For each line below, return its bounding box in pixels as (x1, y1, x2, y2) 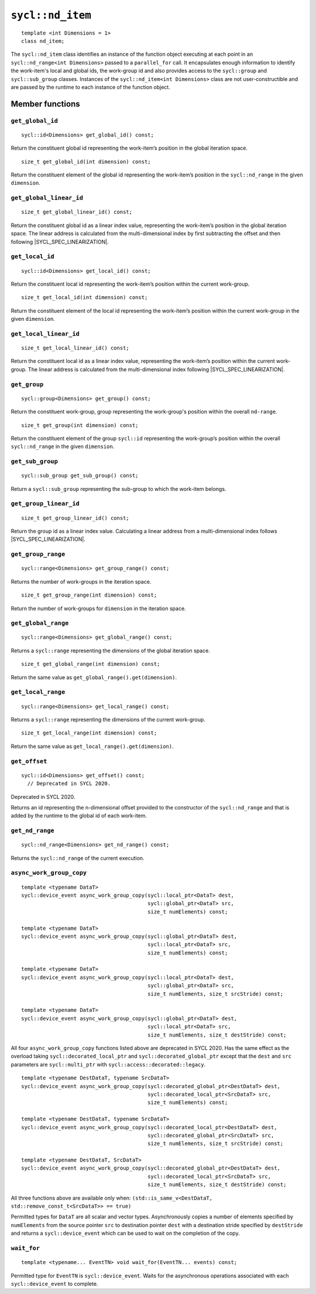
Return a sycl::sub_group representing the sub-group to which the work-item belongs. (11, 485, 226, 492)
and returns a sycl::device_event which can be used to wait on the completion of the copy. (11, 1229, 240, 1237)
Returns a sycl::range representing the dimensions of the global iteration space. (11, 647, 210, 654)
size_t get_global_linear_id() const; (21, 209, 133, 215)
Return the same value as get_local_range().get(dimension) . (11, 743, 174, 750)
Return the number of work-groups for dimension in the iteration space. (11, 605, 187, 612)
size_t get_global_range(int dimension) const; (21, 660, 160, 668)
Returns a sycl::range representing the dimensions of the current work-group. (11, 716, 206, 723)
